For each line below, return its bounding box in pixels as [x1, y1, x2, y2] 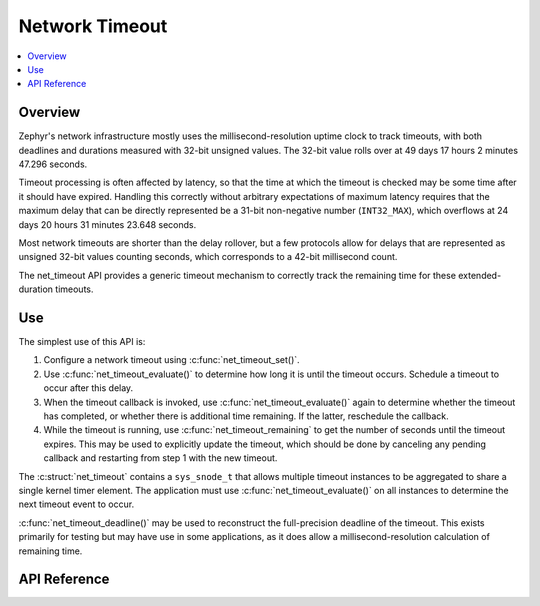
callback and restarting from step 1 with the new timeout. [43, 452, 278, 464]
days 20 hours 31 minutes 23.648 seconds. [18, 218, 197, 230]
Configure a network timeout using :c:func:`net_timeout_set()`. [43, 354, 300, 366]
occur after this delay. [43, 382, 134, 394]
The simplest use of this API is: [18, 336, 146, 348]
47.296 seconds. [18, 158, 88, 170]
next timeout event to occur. [18, 498, 135, 510]
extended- [458, 269, 502, 281]
